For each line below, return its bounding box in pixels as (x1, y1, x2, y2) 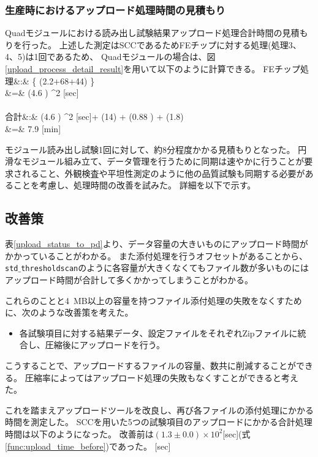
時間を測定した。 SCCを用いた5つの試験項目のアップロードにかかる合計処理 (5, 415, 312, 428)
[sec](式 (222, 427, 251, 440)
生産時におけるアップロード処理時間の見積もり (5, 2, 225, 17)
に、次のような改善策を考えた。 (5, 306, 134, 319)
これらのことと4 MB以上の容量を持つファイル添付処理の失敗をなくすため (5, 294, 302, 307)
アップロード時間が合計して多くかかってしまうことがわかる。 (5, 273, 253, 286)
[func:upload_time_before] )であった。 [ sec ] (5, 439, 171, 452)
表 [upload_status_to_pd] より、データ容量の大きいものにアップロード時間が (5, 237, 308, 250)
